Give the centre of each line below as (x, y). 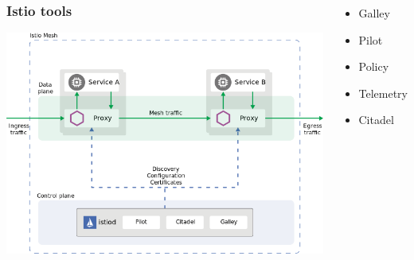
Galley (374, 13)
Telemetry (383, 93)
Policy (374, 66)
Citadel (376, 120)
